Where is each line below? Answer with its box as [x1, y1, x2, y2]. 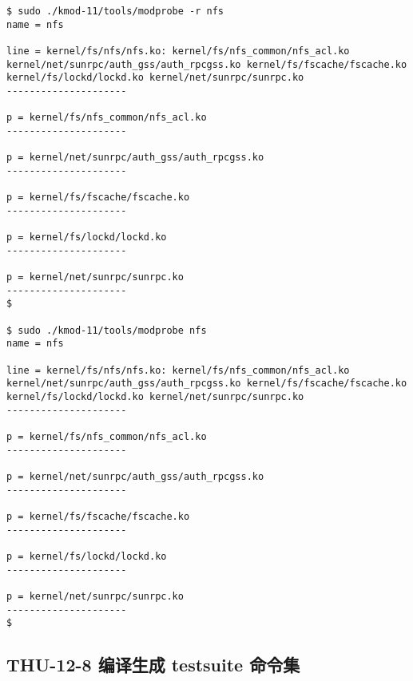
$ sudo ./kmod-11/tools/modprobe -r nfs [6, 6, 224, 17]
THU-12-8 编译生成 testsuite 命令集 [6, 652, 300, 677]
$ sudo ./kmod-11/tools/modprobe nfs [6, 324, 207, 336]
